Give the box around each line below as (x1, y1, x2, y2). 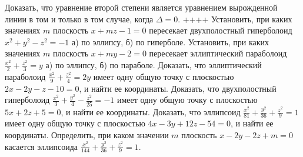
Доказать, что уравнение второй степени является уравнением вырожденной (5, 1, 278, 13)
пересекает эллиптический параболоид (149, 47, 287, 59)
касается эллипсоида (5, 140, 78, 152)
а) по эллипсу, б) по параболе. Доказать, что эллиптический (45, 58, 262, 71)
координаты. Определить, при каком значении (5, 128, 169, 141)
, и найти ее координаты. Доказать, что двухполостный (79, 82, 277, 94)
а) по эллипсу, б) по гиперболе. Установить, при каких (71, 35, 269, 48)
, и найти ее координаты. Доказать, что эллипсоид (61, 105, 241, 118)
